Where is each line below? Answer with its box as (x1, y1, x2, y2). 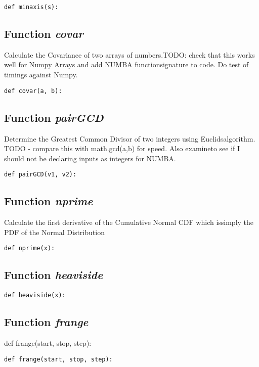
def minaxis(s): (4, 4, 59, 11)
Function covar (4, 26, 83, 41)
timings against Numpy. (4, 69, 78, 80)
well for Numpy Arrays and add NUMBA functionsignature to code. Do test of (4, 59, 249, 70)
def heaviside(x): (4, 292, 66, 299)
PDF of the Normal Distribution (4, 226, 105, 237)
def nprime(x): (4, 245, 55, 252)
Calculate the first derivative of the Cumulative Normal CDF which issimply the (4, 217, 254, 227)
